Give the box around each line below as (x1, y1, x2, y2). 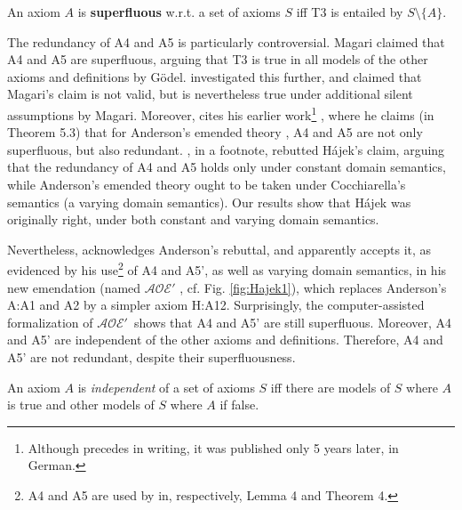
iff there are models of (270, 377, 391, 396)
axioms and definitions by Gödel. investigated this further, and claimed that (7, 67, 422, 85)
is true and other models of (7, 395, 155, 414)
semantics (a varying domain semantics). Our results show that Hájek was (7, 192, 411, 211)
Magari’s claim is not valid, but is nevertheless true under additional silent (7, 85, 413, 103)
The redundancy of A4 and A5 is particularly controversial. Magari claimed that (7, 32, 445, 51)
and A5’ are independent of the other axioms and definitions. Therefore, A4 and (7, 330, 443, 349)
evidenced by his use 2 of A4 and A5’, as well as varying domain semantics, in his (7, 258, 447, 279)
